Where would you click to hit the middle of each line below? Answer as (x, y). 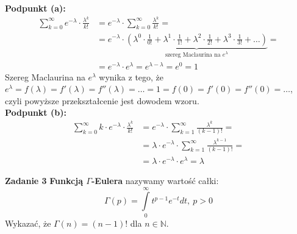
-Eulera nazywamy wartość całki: (155, 180)
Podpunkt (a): (35, 8)
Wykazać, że (28, 223)
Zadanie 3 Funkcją (44, 180)
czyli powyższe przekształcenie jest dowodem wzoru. (102, 100)
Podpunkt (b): (36, 112)
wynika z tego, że (131, 76)
